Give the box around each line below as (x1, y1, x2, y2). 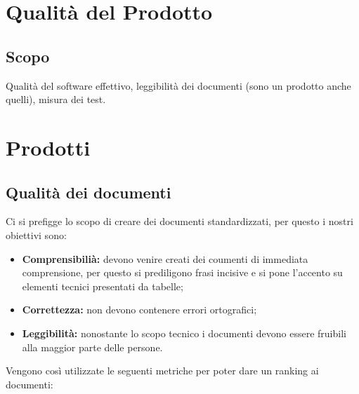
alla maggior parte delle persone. (22, 339, 163, 354)
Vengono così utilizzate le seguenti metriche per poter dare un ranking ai (6, 363, 319, 378)
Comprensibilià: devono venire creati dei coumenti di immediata (22, 251, 308, 266)
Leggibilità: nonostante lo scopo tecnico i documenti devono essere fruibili (22, 325, 346, 340)
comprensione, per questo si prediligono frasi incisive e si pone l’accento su (22, 265, 343, 280)
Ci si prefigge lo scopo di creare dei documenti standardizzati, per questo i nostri (6, 214, 353, 229)
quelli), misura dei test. (6, 92, 106, 107)
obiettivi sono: (6, 227, 67, 242)
